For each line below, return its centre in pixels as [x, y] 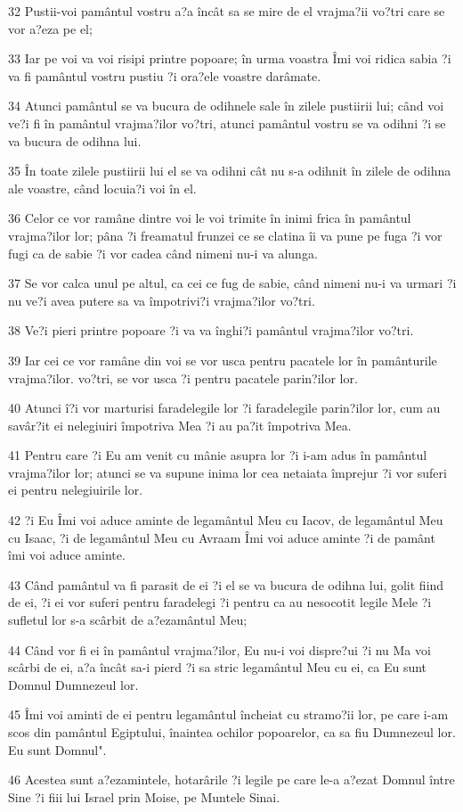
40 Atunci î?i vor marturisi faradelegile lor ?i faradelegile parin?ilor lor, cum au [224, 408]
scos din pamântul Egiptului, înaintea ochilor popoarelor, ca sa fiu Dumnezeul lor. [232, 732]
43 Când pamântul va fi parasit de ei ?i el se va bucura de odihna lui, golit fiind [226, 584]
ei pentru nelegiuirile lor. [76, 490]
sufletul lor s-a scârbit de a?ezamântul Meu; [128, 620]
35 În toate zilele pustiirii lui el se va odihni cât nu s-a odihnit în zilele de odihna [230, 171]
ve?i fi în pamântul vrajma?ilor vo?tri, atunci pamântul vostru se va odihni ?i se [227, 123]
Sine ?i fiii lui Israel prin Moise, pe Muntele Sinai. [144, 796]
